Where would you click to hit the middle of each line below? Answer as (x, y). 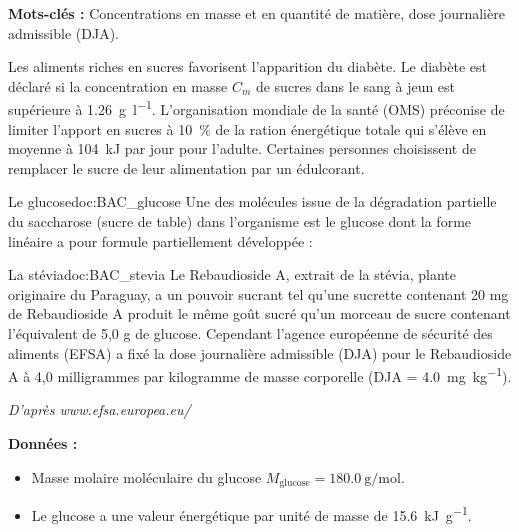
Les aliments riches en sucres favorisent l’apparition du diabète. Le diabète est (247, 66)
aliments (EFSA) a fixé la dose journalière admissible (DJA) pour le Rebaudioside (260, 352)
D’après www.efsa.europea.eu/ (99, 409)
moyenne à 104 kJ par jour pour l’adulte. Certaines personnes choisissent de (242, 148)
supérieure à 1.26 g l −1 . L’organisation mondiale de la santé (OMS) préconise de (256, 108)
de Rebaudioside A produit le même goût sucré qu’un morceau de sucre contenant (259, 313)
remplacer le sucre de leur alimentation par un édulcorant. (186, 167)
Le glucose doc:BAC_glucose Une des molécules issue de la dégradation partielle (252, 201)
